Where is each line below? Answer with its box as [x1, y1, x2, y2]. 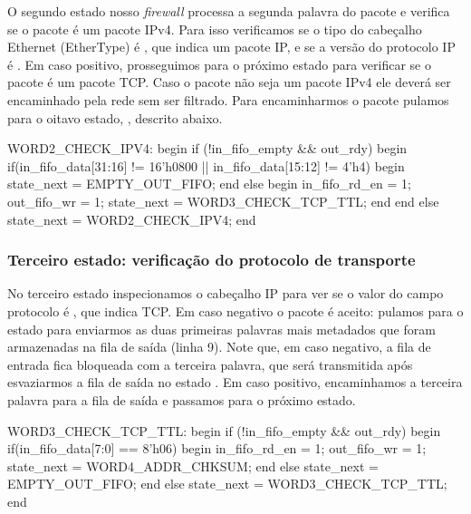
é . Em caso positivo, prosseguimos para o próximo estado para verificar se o [7, 54, 431, 73]
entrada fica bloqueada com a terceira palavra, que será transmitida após [7, 354, 413, 373]
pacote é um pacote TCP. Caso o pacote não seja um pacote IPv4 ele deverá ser [7, 73, 451, 92]
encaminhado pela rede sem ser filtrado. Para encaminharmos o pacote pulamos [7, 90, 449, 109]
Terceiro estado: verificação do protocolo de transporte [7, 248, 416, 271]
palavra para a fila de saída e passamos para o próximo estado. [7, 390, 356, 409]
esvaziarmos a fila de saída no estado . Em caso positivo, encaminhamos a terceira [7, 373, 463, 392]
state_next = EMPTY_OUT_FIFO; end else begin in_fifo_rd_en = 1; [7, 174, 411, 193]
